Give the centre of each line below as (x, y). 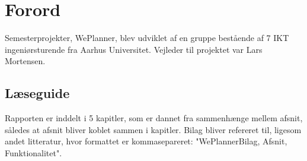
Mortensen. (25, 61)
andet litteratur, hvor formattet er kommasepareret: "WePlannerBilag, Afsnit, (146, 141)
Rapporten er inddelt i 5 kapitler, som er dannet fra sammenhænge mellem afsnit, (154, 118)
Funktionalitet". (33, 152)
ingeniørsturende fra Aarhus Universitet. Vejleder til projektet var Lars (134, 49)
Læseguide (37, 93)
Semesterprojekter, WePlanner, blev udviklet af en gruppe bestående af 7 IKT (147, 38)
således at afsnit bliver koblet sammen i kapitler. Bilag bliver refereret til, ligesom (153, 129)
